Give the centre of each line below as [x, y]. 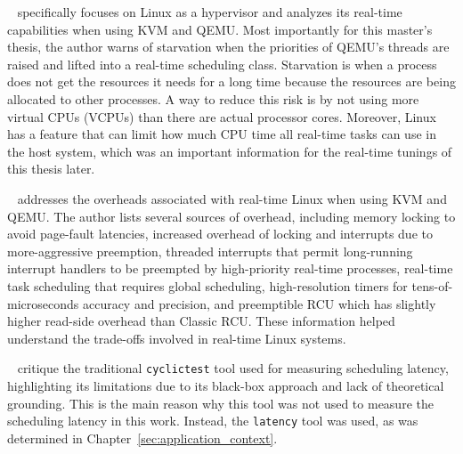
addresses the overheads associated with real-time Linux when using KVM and [232, 198]
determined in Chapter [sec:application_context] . [142, 438]
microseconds [43, 303]
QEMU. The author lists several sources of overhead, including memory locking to [231, 216]
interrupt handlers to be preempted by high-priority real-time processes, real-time [230, 268]
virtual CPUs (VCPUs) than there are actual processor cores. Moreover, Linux [222, 116]
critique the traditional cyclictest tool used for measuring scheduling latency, [233, 368]
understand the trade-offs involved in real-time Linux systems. [177, 338]
